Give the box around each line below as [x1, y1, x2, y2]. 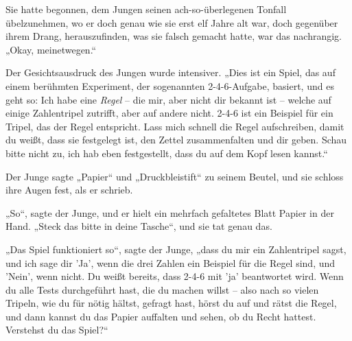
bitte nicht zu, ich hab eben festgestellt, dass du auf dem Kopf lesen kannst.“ [5, 145, 328, 160]
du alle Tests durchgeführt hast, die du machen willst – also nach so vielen [5, 282, 319, 296]
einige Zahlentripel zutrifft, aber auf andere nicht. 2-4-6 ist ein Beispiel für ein [5, 106, 333, 120]
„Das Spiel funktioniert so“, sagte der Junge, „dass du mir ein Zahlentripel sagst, [5, 242, 347, 256]
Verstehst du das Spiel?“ [5, 322, 108, 337]
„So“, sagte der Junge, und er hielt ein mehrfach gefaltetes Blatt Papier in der [5, 205, 334, 220]
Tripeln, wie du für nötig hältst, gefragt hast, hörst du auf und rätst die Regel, [5, 296, 337, 310]
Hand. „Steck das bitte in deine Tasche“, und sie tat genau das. [5, 219, 272, 233]
